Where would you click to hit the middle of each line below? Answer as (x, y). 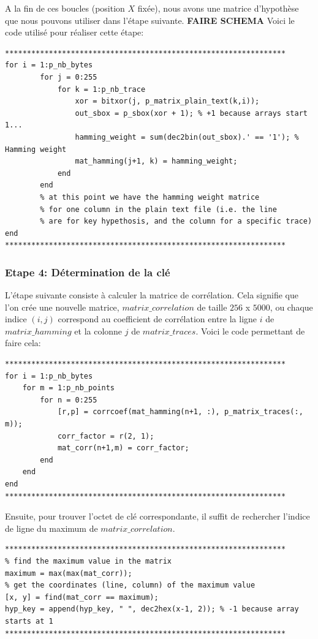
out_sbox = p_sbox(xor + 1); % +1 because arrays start (191, 113)
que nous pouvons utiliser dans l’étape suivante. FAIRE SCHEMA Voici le (150, 20)
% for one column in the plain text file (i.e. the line (158, 209)
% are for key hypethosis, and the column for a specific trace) (176, 221)
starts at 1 (29, 621)
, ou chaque (291, 307)
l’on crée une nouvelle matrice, (62, 307)
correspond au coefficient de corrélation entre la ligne (157, 319)
